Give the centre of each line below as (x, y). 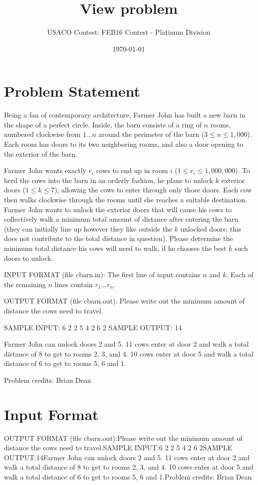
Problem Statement (72, 91)
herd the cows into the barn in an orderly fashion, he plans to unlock (109, 180)
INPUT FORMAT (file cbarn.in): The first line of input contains (102, 274)
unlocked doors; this (211, 228)
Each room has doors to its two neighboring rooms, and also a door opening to (124, 144)
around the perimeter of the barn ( (151, 134)
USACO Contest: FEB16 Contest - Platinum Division (129, 32)
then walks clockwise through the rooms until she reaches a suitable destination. (126, 199)
